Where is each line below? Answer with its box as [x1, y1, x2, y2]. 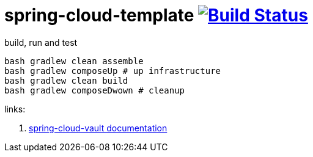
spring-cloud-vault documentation [29, 122, 168, 133]
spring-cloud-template [4, 5, 194, 26]
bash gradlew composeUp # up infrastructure [4, 65, 221, 76]
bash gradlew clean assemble [4, 56, 144, 66]
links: [4, 103, 26, 114]
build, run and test [4, 37, 78, 48]
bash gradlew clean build [4, 75, 128, 86]
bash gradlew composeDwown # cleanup [4, 85, 185, 95]
